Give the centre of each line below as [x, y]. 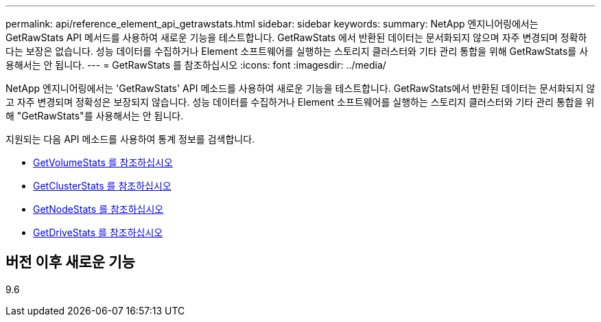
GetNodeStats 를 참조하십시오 [98, 209]
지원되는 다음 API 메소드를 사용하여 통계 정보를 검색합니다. [130, 139]
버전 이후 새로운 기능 [70, 262]
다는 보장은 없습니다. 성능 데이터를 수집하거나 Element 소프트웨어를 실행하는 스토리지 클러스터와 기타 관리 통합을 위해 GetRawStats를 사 [297, 51]
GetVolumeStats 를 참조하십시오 [103, 162]
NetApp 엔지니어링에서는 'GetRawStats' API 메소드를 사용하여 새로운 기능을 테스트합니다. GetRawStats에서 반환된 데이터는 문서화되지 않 [300, 88]
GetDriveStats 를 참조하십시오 [98, 232]
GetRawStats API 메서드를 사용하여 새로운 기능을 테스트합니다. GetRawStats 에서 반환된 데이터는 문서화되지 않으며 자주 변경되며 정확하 [296, 37]
